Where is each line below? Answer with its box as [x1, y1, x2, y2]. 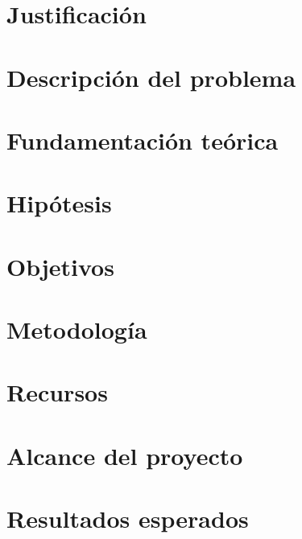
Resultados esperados [6, 502, 249, 535]
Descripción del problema [6, 60, 296, 93]
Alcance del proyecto [6, 438, 243, 471]
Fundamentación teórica [6, 123, 279, 156]
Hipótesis [6, 187, 112, 220]
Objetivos [6, 249, 114, 282]
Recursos [6, 376, 108, 409]
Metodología [6, 313, 147, 346]
